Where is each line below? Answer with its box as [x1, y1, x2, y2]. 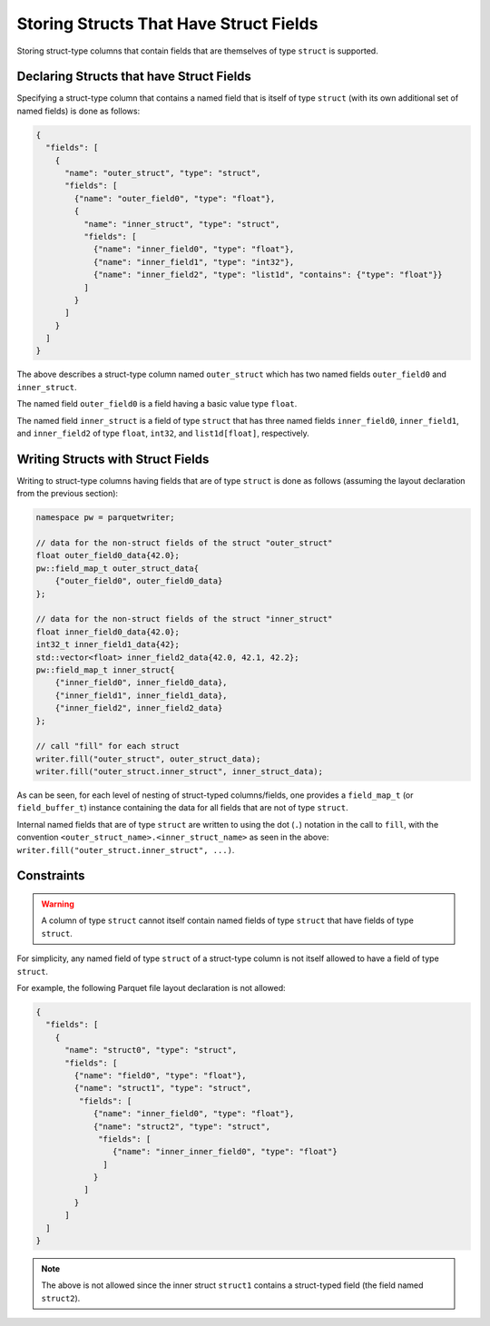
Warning [41, 899, 74, 909]
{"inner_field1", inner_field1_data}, [54, 690, 228, 701]
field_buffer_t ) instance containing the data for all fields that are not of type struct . [16, 802, 348, 813]
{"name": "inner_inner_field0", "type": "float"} [112, 1146, 338, 1157]
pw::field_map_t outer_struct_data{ [35, 563, 200, 574]
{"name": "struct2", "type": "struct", [93, 1121, 271, 1132]
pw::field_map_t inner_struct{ [35, 664, 176, 675]
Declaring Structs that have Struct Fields [16, 69, 251, 84]
